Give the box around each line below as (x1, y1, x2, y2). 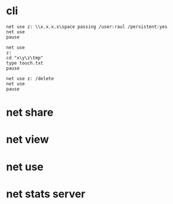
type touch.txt (6, 60, 44, 66)
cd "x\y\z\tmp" (6, 55, 44, 60)
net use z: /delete (6, 75, 54, 81)
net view (6, 133, 49, 146)
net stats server (6, 187, 86, 200)
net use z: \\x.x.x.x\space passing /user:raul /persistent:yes (6, 24, 168, 30)
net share (6, 106, 54, 119)
